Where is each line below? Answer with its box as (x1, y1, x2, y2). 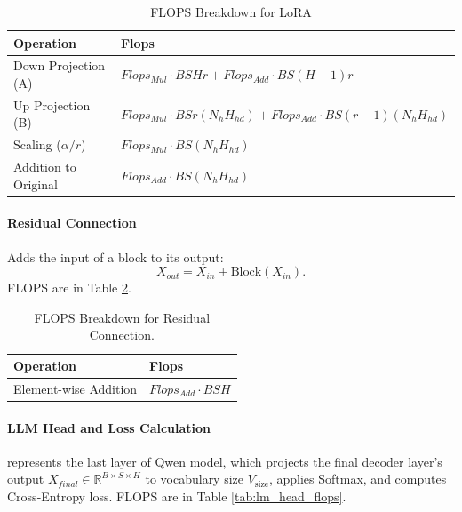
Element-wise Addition (13, 379, 138, 397)
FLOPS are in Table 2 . (7, 278, 131, 297)
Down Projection (13, 56, 106, 75)
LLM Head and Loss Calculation (7, 418, 211, 436)
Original (13, 174, 58, 193)
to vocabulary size (145, 469, 244, 488)
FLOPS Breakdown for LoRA (150, 3, 312, 20)
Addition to (13, 157, 76, 176)
